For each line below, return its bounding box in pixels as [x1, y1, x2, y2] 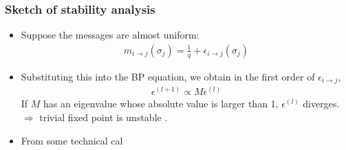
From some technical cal [21, 133, 123, 147]
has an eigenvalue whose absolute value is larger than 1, [43, 96, 279, 111]
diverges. [303, 96, 340, 111]
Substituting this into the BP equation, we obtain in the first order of [21, 69, 315, 83]
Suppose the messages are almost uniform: [21, 28, 199, 42]
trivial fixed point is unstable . [39, 109, 168, 124]
